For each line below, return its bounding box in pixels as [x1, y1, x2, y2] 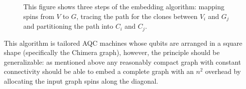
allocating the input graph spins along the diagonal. [4, 75, 158, 86]
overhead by [205, 66, 241, 76]
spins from [23, 11, 54, 21]
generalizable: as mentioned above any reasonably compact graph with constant [4, 56, 241, 67]
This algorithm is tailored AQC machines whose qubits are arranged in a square [4, 37, 243, 48]
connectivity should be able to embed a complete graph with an [4, 66, 194, 76]
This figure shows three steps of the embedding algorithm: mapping [23, 1, 225, 11]
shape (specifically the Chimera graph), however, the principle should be [4, 47, 220, 57]
